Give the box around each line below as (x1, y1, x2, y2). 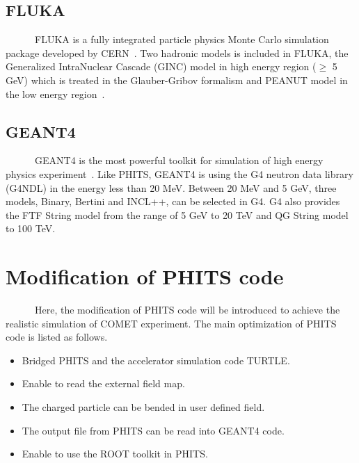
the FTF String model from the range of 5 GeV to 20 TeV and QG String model (6, 207, 349, 222)
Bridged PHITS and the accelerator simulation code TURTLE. (22, 352, 290, 367)
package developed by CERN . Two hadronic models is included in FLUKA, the (6, 45, 349, 60)
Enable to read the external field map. (22, 376, 185, 391)
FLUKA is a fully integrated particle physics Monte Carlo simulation (34, 32, 329, 47)
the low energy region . (6, 86, 105, 101)
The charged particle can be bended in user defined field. (22, 400, 265, 414)
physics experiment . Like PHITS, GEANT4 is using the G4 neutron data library (6, 166, 353, 181)
